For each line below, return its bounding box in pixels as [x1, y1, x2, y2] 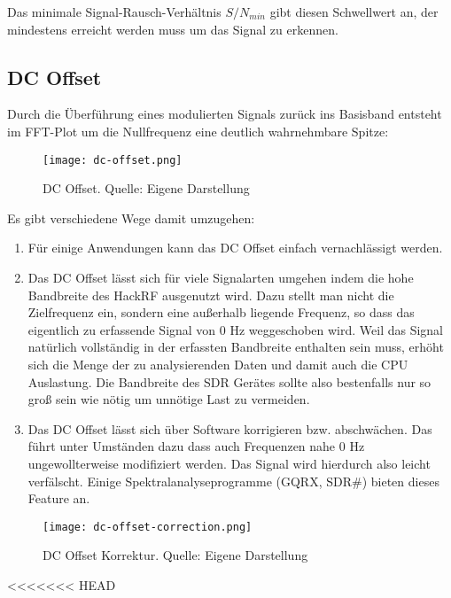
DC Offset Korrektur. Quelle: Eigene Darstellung [43, 546, 308, 564]
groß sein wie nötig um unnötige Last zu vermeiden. [27, 390, 310, 408]
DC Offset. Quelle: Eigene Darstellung [43, 179, 250, 198]
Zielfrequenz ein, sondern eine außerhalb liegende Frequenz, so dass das [27, 303, 415, 322]
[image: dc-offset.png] [43, 153, 183, 167]
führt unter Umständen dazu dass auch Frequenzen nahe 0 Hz [27, 437, 365, 455]
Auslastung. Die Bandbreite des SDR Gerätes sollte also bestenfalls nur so [27, 372, 432, 391]
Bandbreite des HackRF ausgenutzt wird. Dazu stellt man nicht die [27, 285, 394, 304]
